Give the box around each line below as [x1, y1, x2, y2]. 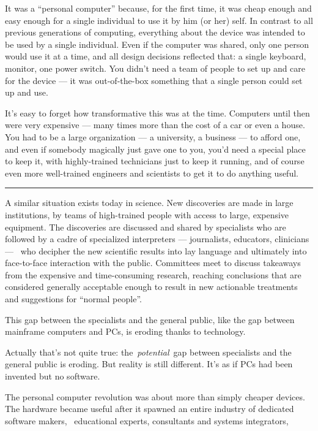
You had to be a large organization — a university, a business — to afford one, [5, 130, 301, 143]
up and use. [5, 86, 48, 99]
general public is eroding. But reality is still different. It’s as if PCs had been [5, 357, 293, 370]
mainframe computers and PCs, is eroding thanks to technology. [5, 325, 246, 338]
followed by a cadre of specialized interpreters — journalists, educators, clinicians [5, 232, 309, 245]
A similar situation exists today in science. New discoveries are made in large [5, 196, 294, 209]
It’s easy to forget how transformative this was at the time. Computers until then [5, 106, 310, 119]
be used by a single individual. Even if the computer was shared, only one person [5, 37, 309, 50]
